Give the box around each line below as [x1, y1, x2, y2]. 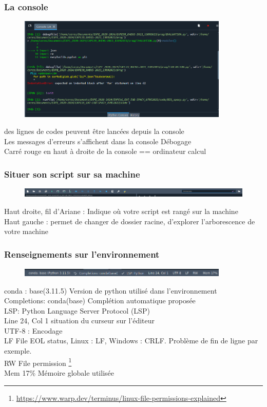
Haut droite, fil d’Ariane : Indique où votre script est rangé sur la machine [4, 205, 238, 216]
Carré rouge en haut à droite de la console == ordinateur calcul [4, 146, 206, 157]
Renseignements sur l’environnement [4, 247, 160, 260]
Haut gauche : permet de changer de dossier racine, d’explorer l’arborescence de [4, 216, 255, 226]
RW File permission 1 [4, 356, 72, 368]
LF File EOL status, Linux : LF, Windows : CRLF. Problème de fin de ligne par [4, 335, 258, 346]
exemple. [4, 345, 32, 356]
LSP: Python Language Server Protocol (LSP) [4, 305, 150, 316]
